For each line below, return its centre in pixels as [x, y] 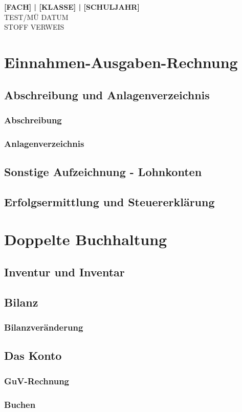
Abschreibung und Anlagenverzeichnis [107, 94]
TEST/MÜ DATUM [36, 17]
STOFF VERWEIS [34, 27]
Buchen [20, 404]
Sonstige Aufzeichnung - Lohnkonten [103, 172]
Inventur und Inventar [64, 272]
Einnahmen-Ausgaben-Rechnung [121, 62]
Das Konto [33, 355]
